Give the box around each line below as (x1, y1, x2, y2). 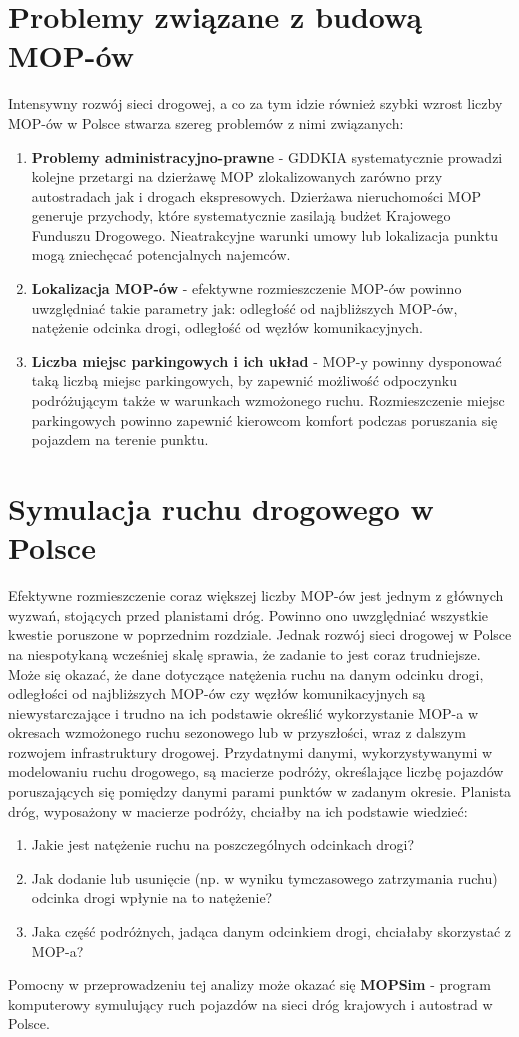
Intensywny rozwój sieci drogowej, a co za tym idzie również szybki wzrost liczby (8, 93, 503, 114)
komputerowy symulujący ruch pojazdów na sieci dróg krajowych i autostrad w (8, 993, 493, 1014)
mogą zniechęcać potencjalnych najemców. (31, 244, 291, 265)
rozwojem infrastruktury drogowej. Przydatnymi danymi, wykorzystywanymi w (8, 741, 493, 762)
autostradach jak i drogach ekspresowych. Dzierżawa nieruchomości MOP (31, 185, 482, 206)
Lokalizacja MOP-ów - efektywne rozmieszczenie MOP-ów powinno (31, 278, 462, 299)
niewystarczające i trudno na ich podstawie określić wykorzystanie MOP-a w (8, 702, 479, 723)
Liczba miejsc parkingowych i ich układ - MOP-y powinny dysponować (31, 350, 502, 371)
